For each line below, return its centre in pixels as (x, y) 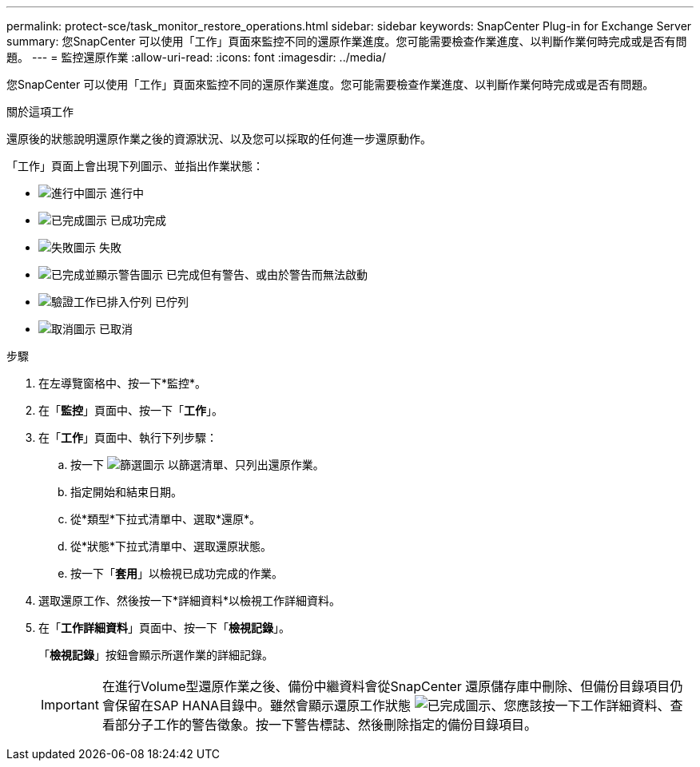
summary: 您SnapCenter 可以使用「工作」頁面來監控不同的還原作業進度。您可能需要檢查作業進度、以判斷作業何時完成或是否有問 (347, 41)
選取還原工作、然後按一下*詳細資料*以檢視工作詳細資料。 (190, 600)
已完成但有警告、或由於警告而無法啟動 (266, 274)
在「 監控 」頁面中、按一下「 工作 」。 (131, 410)
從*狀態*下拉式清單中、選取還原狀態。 (171, 546)
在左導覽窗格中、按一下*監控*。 (123, 383)
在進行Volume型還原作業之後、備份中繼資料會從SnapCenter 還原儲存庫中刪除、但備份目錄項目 (386, 686)
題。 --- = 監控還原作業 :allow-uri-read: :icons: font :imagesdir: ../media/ (197, 57)
